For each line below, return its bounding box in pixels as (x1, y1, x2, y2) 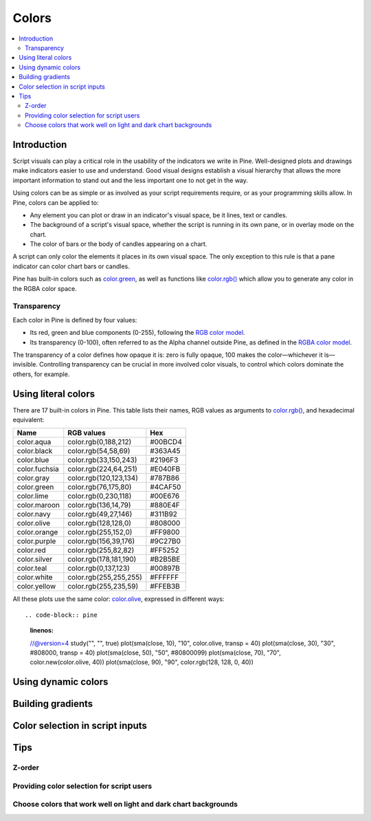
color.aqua (16, 437, 52, 447)
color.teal (16, 564, 47, 573)
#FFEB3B (150, 582, 180, 591)
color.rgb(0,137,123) (67, 564, 131, 573)
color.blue (16, 455, 49, 465)
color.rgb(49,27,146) (67, 510, 133, 519)
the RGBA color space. (12, 284, 77, 292)
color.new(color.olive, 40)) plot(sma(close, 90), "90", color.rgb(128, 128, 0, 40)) (30, 658, 254, 666)
